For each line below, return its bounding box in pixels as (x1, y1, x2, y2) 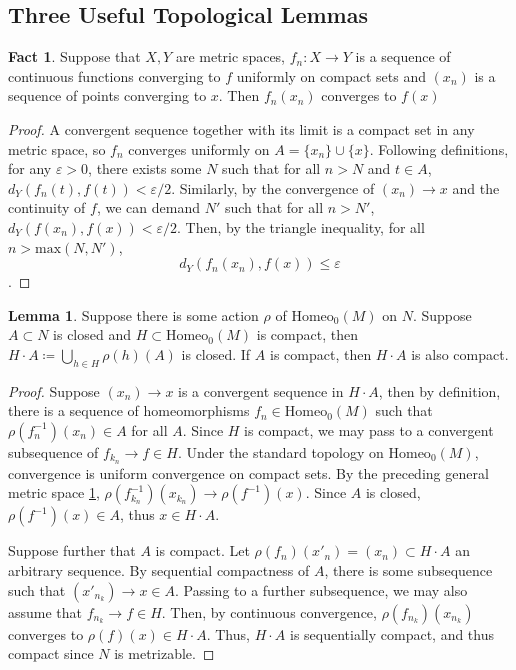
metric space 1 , (8, 482, 100, 503)
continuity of (8, 197, 86, 218)
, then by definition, (378, 380, 501, 401)
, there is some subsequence (324, 559, 493, 580)
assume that (8, 601, 83, 622)
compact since (8, 643, 94, 664)
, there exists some (88, 158, 202, 179)
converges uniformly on (128, 138, 270, 159)
